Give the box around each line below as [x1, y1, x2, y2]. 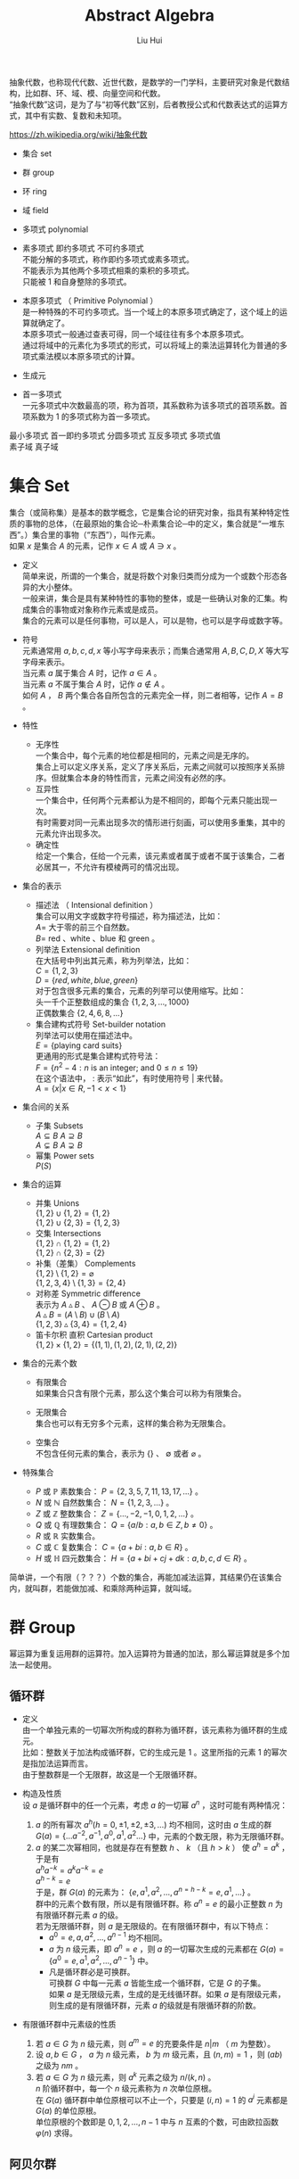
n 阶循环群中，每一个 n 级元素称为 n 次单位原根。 [35, 2083, 217, 2093]
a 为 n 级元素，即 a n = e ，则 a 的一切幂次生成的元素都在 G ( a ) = [48, 1942, 285, 1954]
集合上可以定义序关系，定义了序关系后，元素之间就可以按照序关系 [35, 761, 278, 772]
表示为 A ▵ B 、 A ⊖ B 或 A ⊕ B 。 [35, 1299, 165, 1309]
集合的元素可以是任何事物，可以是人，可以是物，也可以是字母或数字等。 [21, 615, 287, 625]
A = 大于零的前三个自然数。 [35, 921, 135, 932]
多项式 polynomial [21, 224, 89, 235]
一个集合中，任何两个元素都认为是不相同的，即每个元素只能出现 [35, 795, 270, 805]
